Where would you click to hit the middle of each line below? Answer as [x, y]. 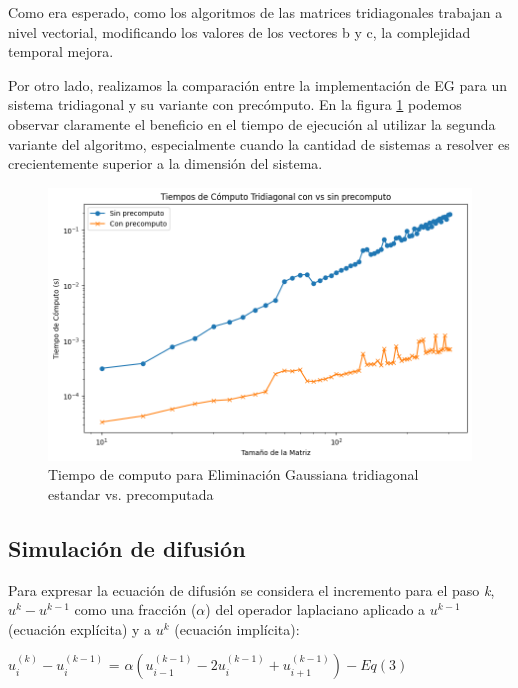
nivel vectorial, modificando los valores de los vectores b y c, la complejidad [239, 31]
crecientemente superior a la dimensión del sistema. [165, 163]
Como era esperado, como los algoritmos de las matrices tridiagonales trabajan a [255, 12]
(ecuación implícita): [237, 628]
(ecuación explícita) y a [80, 628]
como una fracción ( [135, 609]
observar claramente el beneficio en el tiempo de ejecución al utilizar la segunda [252, 123]
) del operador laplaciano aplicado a [315, 609]
